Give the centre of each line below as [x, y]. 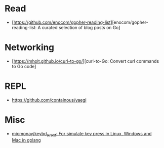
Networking [30, 48]
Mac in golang [26, 140]
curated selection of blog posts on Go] [81, 27]
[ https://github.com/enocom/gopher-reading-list [61, 22]
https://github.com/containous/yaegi [49, 100]
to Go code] [24, 66]
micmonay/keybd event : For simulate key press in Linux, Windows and [82, 134]
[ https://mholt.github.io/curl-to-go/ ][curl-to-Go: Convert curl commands [85, 61]
